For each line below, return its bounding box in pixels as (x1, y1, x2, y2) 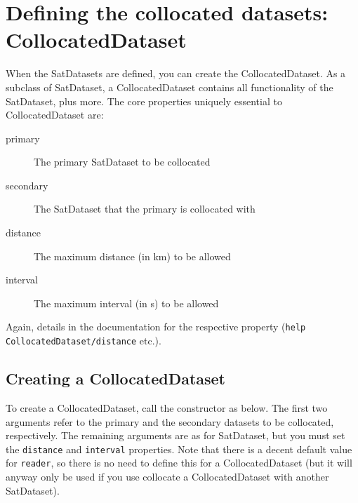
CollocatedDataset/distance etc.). (6, 333, 161, 348)
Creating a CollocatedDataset (6, 368, 226, 389)
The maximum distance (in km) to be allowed (34, 248, 231, 263)
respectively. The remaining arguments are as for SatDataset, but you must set (6, 428, 345, 443)
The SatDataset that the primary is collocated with (34, 201, 256, 216)
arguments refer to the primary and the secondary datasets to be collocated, (6, 414, 334, 429)
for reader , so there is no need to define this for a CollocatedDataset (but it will (6, 455, 352, 470)
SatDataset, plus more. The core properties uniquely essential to (6, 93, 282, 108)
